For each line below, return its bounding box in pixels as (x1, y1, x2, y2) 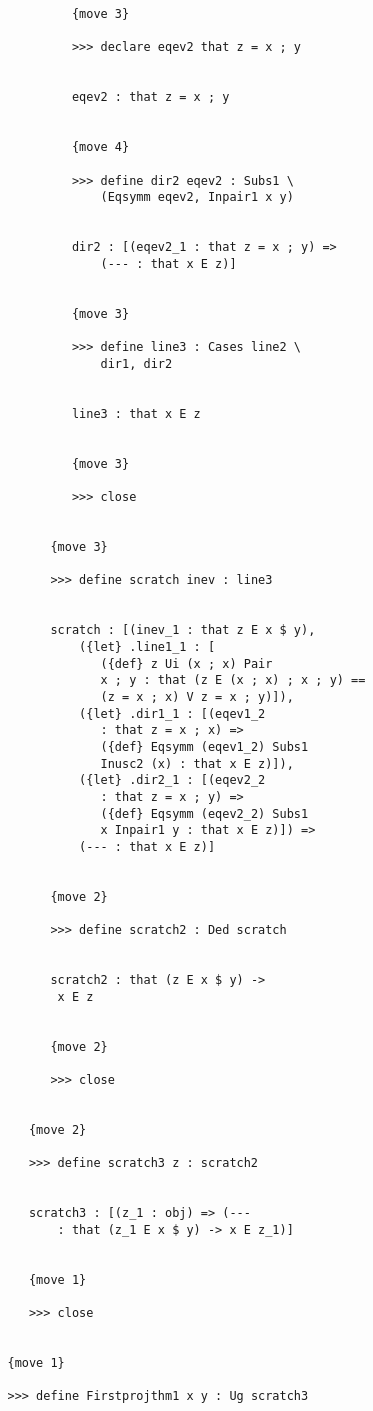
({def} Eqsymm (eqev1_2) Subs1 (100, 739, 309, 754)
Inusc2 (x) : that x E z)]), (100, 756, 294, 771)
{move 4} (71, 140, 130, 155)
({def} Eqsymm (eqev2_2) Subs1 (100, 806, 309, 821)
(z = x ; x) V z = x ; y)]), (100, 689, 294, 704)
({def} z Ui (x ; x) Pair (100, 656, 273, 671)
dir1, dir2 (100, 356, 173, 371)
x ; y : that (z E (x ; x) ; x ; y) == (100, 673, 366, 688)
